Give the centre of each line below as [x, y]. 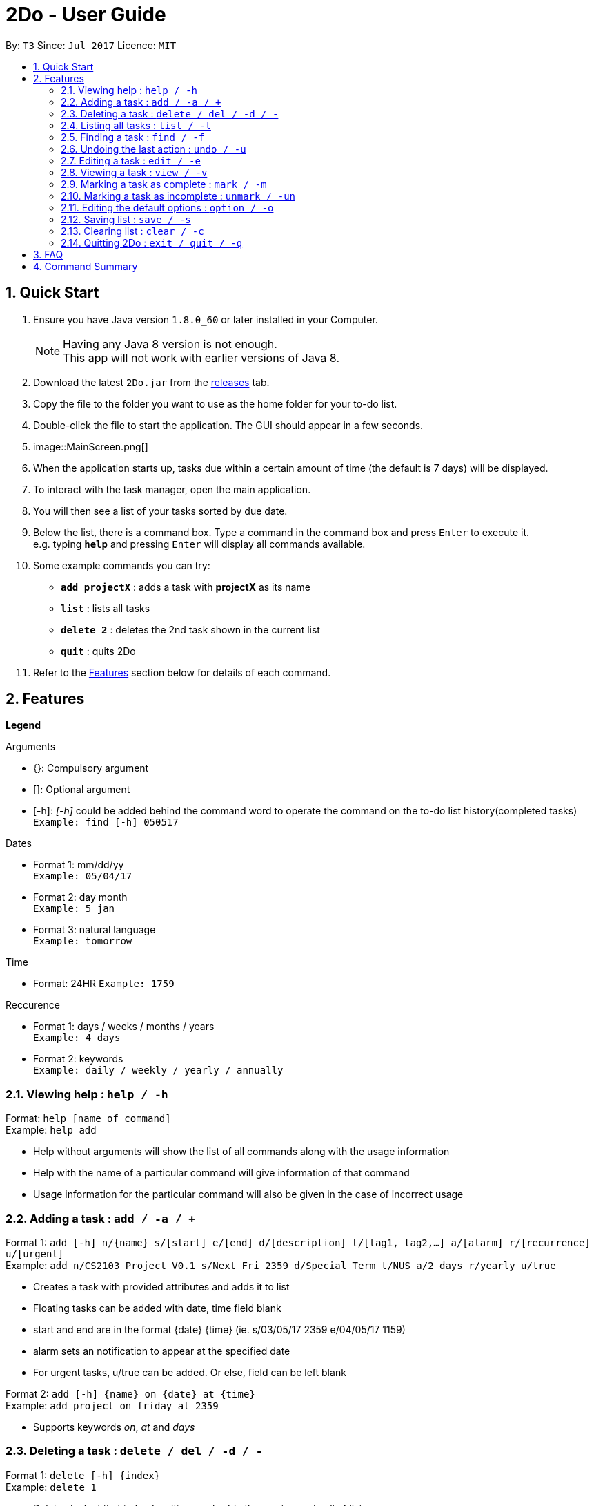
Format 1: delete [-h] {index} [83, 1475]
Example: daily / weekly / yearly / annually [158, 1070]
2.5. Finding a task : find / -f [133, 137]
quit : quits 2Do [98, 651]
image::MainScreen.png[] [91, 446]
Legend [23, 725]
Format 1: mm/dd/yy [79, 865]
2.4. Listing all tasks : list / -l [136, 125]
